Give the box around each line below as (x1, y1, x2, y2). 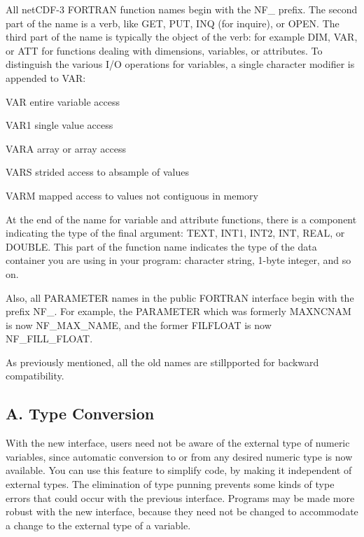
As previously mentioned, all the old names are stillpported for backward (6, 354, 319, 369)
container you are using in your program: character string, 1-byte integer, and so (6, 253, 351, 267)
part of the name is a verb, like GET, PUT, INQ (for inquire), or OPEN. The (6, 15, 339, 30)
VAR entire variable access (6, 94, 120, 109)
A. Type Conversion (6, 403, 155, 424)
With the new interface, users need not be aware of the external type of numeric (6, 435, 350, 450)
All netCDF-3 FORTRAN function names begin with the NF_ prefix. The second (6, 2, 358, 16)
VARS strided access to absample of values (6, 165, 189, 179)
